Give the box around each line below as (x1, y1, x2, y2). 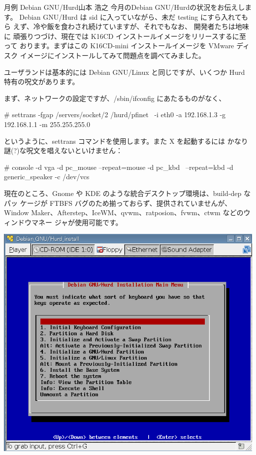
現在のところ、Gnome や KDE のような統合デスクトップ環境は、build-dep (4, 188, 242, 198)
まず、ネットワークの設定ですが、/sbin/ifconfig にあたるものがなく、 (4, 93, 226, 103)
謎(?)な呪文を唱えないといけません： (4, 145, 123, 156)
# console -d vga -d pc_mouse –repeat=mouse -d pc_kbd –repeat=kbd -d (4, 162, 233, 172)
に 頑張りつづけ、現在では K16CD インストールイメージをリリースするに (4, 31, 239, 41)
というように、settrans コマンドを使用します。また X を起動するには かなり (4, 135, 248, 146)
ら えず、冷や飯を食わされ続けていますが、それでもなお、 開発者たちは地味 (4, 21, 249, 32)
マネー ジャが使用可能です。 (31, 217, 123, 227)
